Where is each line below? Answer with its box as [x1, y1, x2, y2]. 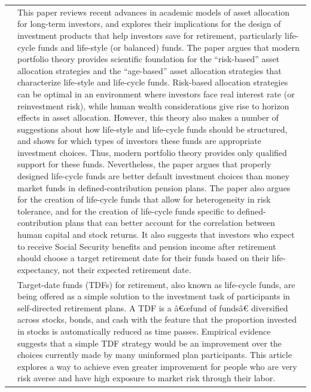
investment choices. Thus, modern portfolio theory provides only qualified [17, 146, 287, 158]
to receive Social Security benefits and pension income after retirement [17, 240, 276, 252]
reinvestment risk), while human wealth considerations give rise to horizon [17, 99, 289, 112]
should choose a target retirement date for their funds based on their [17, 252, 269, 264]
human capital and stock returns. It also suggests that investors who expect [17, 228, 295, 241]
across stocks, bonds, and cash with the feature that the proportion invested [17, 313, 297, 326]
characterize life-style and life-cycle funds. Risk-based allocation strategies [17, 76, 288, 88]
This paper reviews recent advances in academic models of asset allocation [17, 5, 290, 18]
